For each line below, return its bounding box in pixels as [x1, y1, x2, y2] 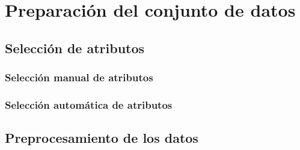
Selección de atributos [5, 38, 145, 57]
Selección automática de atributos [5, 97, 173, 112]
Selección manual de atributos [5, 70, 153, 85]
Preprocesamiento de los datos [5, 128, 198, 147]
